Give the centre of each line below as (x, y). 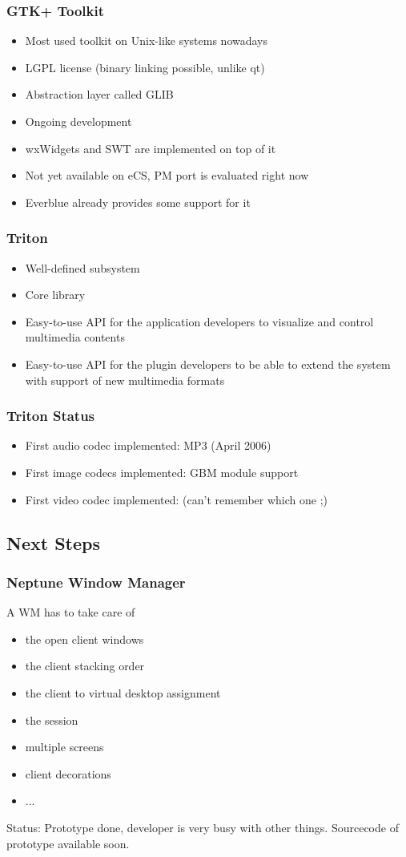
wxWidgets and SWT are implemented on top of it (151, 148)
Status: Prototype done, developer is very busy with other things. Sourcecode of (203, 827)
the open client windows (84, 639)
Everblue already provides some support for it (138, 202)
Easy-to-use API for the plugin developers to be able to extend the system (208, 364)
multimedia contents (75, 337)
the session (52, 720)
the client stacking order (85, 666)
